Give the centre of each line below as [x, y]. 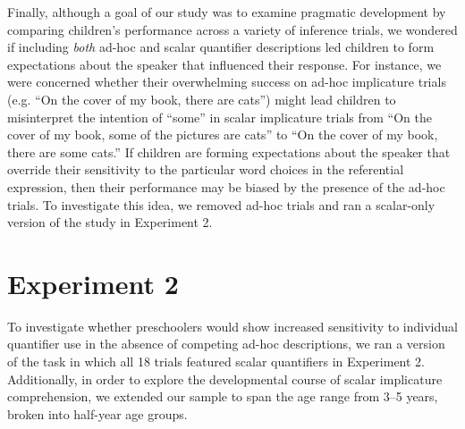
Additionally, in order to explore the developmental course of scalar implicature [225, 379]
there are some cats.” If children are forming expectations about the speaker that [229, 151]
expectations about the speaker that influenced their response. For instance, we [224, 64]
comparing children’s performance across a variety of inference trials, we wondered [232, 29]
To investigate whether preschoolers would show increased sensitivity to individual [232, 326]
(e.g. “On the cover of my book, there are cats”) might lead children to [202, 99]
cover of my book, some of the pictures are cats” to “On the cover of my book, [223, 135]
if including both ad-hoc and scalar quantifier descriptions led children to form [221, 47]
